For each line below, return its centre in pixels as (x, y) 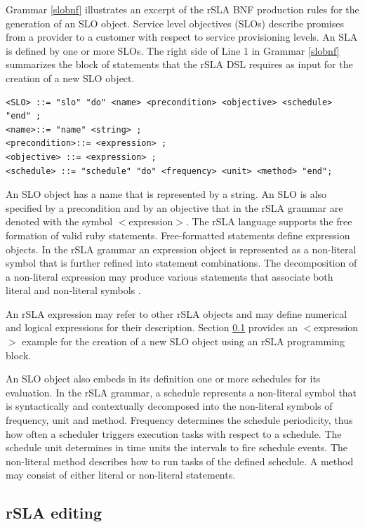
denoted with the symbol (59, 221)
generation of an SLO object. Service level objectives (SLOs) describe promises (175, 23)
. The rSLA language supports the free (269, 221)
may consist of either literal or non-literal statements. (121, 475)
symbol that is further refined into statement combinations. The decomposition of (181, 263)
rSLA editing (54, 513)
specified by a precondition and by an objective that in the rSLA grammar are (174, 207)
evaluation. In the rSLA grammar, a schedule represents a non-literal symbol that (181, 392)
